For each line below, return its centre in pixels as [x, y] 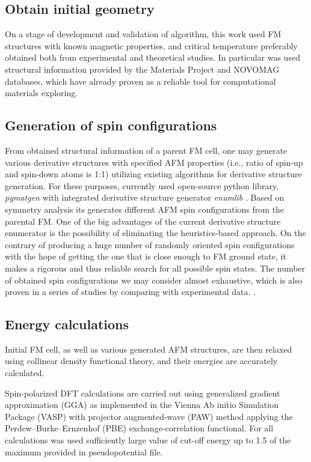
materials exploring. [42, 93]
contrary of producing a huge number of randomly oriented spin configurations [150, 244]
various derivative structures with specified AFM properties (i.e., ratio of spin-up [154, 162]
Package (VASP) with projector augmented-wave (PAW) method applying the [149, 416]
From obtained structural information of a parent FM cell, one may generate [146, 150]
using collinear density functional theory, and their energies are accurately [141, 361]
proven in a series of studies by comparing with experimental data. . [130, 292]
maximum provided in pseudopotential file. [84, 451]
